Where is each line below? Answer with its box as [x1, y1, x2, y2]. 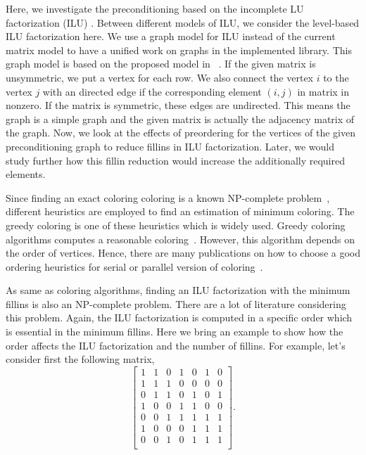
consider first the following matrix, [6, 352, 155, 366]
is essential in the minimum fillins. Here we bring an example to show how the [6, 324, 343, 339]
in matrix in [297, 84, 349, 98]
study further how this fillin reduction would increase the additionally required [6, 153, 345, 167]
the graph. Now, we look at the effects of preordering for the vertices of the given [6, 125, 355, 140]
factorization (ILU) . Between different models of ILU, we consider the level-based [6, 15, 360, 30]
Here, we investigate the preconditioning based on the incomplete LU [6, 1, 304, 15]
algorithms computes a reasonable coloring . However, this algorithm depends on [6, 231, 355, 246]
